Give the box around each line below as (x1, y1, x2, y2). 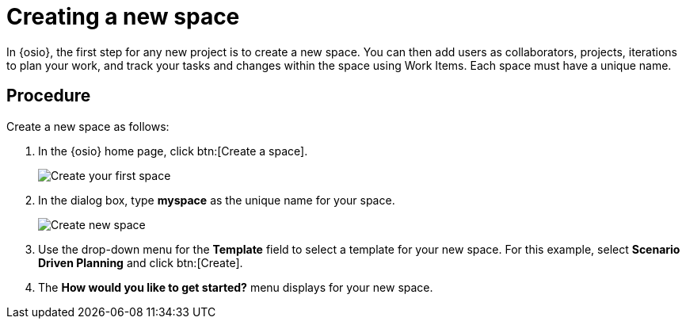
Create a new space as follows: (6, 119, 170, 133)
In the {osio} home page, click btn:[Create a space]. (38, 143, 308, 158)
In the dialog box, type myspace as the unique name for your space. (38, 193, 395, 207)
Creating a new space (6, 3, 240, 30)
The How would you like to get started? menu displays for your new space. (38, 280, 433, 294)
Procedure (6, 86, 91, 106)
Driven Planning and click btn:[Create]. (38, 255, 243, 270)
